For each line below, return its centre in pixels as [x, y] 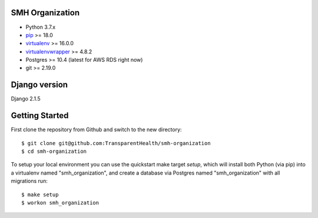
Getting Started [40, 115]
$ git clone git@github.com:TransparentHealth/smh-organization [116, 143]
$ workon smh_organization [60, 203]
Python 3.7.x [41, 27]
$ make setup [40, 194]
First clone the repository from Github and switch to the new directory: [96, 130]
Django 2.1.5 [26, 99]
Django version [39, 85]
